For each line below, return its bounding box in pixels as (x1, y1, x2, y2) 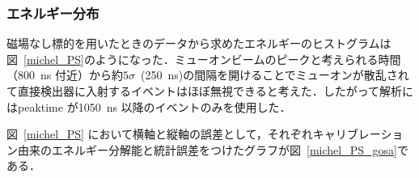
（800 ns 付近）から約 (6, 66, 123, 83)
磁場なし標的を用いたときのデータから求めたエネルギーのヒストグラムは (6, 35, 391, 52)
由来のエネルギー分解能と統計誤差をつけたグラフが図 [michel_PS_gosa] (17, 141, 397, 158)
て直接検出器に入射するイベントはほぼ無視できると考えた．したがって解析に (6, 83, 414, 99)
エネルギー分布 (6, 2, 99, 23)
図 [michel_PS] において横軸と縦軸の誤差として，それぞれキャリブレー (6, 125, 381, 142)
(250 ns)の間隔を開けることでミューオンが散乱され (140, 66, 409, 83)
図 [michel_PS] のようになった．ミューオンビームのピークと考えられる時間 (6, 50, 401, 67)
